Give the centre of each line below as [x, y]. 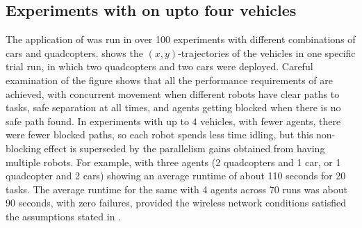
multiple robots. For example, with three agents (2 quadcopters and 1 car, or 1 [173, 162]
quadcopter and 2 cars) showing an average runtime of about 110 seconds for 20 [176, 176]
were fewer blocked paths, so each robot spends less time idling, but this [159, 135]
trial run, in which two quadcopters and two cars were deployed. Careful [159, 66]
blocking [23, 148]
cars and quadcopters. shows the [74, 52]
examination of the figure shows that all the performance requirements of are [170, 80]
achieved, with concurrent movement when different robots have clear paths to [173, 93]
